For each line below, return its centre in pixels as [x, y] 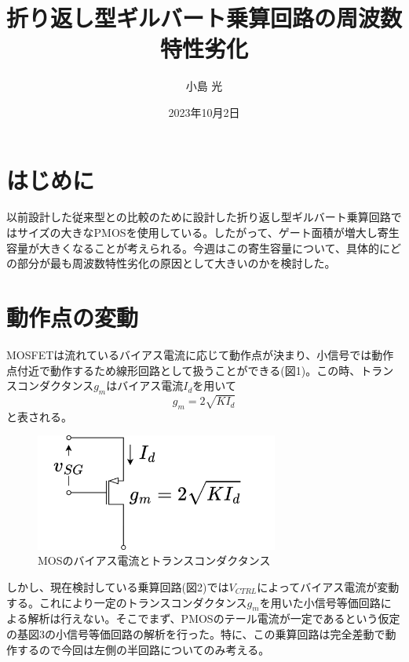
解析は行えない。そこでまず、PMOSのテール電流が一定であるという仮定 [214, 618]
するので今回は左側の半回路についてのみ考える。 [143, 649]
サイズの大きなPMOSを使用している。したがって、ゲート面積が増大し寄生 [208, 233]
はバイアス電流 [145, 386]
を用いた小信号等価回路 [320, 602]
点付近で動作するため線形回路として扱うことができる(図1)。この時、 [184, 370]
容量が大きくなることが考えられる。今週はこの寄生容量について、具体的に [198, 247]
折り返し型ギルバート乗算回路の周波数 [204, 18]
